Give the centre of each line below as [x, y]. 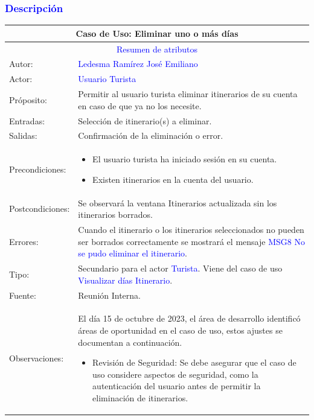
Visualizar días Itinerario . [125, 280]
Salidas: [23, 135]
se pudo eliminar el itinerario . [133, 253]
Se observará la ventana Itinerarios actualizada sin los [178, 202]
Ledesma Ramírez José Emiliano [138, 64]
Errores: [24, 241]
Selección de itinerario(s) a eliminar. [145, 120]
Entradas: [27, 120]
